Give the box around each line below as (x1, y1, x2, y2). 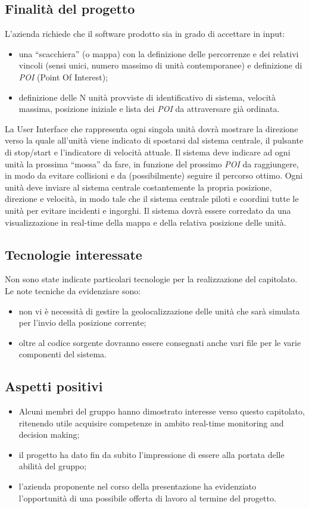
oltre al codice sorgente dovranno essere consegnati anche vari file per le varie (18, 336, 301, 348)
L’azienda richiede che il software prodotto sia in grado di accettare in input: (5, 27, 285, 40)
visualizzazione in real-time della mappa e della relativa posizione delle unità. (5, 216, 286, 228)
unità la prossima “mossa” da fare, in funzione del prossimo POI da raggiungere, (5, 157, 299, 170)
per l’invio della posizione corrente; (18, 316, 146, 329)
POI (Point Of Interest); (18, 70, 108, 83)
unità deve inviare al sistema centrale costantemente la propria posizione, (5, 180, 272, 193)
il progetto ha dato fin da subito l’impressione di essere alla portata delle (18, 448, 285, 460)
